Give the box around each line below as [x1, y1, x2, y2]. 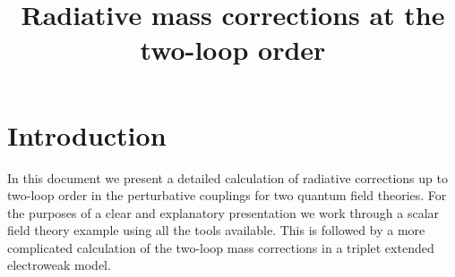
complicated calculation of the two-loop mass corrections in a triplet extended [7, 238, 434, 256]
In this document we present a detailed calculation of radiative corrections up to [7, 168, 448, 187]
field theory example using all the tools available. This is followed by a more [7, 221, 425, 239]
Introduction [7, 116, 167, 153]
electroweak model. [7, 256, 111, 274]
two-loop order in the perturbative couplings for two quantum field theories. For [7, 186, 447, 205]
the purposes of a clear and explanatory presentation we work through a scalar [7, 203, 440, 222]
